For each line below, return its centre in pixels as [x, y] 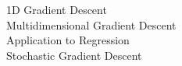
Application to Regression [68, 40]
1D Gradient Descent [57, 9]
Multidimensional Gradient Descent [91, 24]
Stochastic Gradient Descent [74, 55]
